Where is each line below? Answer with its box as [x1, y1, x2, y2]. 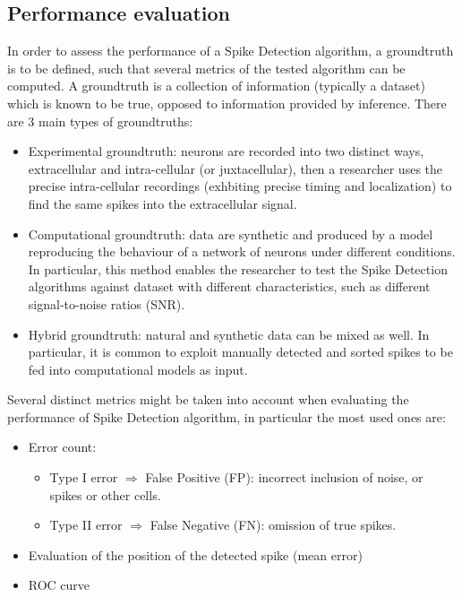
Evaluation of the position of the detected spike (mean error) [28, 545, 363, 564]
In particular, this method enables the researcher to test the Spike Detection [28, 259, 448, 278]
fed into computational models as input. [28, 359, 248, 378]
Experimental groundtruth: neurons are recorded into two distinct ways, [28, 142, 424, 160]
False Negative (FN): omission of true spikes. [150, 515, 397, 534]
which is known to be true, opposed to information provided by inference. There [7, 93, 447, 112]
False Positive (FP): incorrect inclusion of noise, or [145, 468, 423, 487]
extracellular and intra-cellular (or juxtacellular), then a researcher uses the [28, 159, 443, 177]
